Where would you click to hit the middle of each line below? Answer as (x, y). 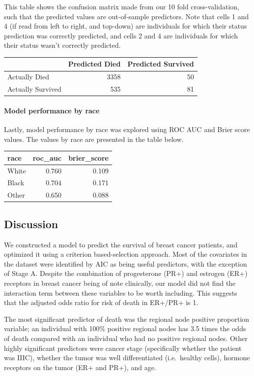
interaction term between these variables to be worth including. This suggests (121, 292)
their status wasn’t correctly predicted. (62, 45)
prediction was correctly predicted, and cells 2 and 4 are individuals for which (121, 35)
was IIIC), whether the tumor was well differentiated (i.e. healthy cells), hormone (127, 358)
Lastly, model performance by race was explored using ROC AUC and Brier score (127, 129)
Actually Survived (34, 89)
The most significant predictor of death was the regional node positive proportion (127, 319)
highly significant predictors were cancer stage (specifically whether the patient (123, 348)
